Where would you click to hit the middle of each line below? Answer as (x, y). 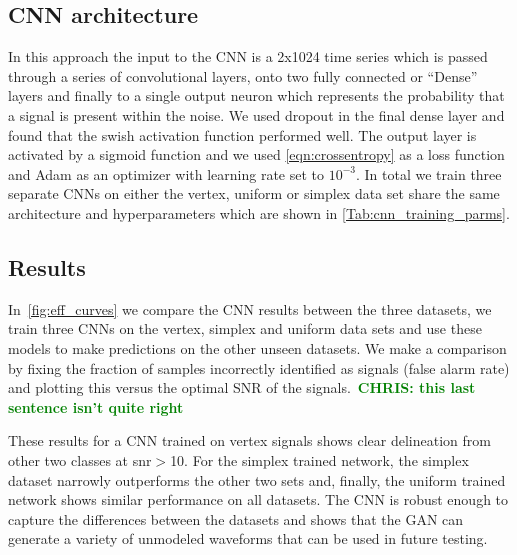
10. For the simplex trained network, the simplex (319, 459)
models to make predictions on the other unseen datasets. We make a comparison (257, 347)
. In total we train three (429, 173)
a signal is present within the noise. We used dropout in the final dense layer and (256, 114)
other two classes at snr (80, 459)
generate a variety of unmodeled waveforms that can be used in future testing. (248, 538)
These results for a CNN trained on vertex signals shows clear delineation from (249, 440)
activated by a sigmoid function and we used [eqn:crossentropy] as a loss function (256, 154)
